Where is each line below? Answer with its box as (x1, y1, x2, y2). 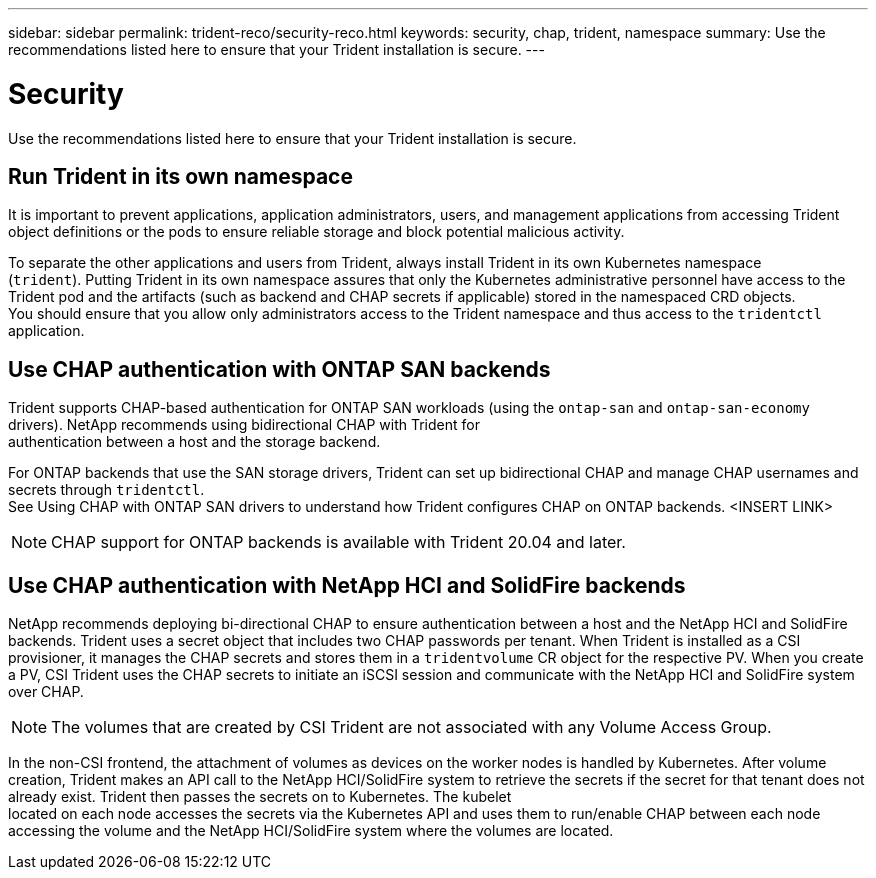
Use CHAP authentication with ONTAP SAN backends (8, 356, 551, 382)
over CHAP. (8, 683, 84, 701)
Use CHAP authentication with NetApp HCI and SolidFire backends (8, 572, 686, 598)
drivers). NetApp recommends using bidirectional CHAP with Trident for (8, 416, 480, 434)
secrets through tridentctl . (8, 481, 205, 499)
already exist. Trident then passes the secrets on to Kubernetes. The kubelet (8, 788, 512, 806)
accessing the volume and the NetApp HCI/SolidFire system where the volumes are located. (8, 822, 614, 840)
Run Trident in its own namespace (8, 163, 353, 189)
